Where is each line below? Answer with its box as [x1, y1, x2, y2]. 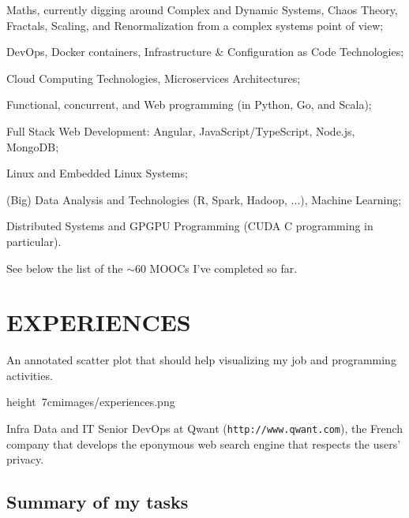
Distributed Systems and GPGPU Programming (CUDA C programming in [6, 218, 373, 234]
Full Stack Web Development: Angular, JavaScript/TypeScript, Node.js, [6, 122, 355, 139]
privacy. [6, 451, 44, 468]
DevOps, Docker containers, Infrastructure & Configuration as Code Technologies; [6, 43, 404, 60]
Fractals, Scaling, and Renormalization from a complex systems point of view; [6, 17, 384, 33]
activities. [6, 367, 53, 383]
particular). [6, 233, 62, 249]
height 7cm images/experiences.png [6, 393, 175, 410]
